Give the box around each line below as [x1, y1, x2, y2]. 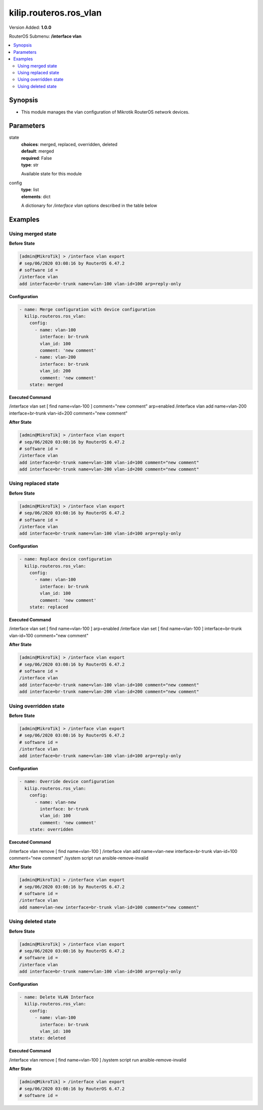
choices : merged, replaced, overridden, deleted [21, 141, 118, 147]
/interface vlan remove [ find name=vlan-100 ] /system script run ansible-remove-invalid [9, 1057, 187, 1063]
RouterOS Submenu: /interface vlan [9, 33, 82, 39]
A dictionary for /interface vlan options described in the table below [21, 203, 157, 208]
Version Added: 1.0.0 [9, 24, 52, 30]
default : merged [21, 148, 55, 154]
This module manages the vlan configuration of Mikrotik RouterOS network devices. [21, 109, 189, 115]
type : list [21, 187, 39, 193]
